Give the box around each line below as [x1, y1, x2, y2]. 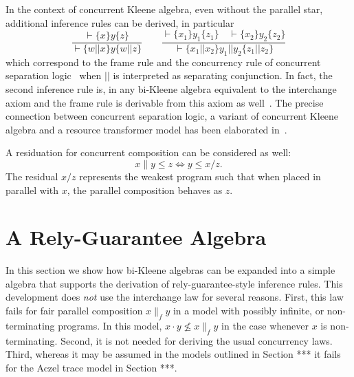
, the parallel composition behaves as [67, 182, 223, 197]
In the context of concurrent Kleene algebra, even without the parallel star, [5, 2, 323, 16]
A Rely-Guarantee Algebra [5, 223, 267, 251]
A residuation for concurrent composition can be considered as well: [5, 145, 291, 160]
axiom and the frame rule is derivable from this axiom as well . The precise [5, 95, 324, 109]
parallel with [5, 182, 59, 197]
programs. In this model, [58, 318, 162, 332]
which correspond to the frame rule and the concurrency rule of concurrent [5, 54, 321, 69]
